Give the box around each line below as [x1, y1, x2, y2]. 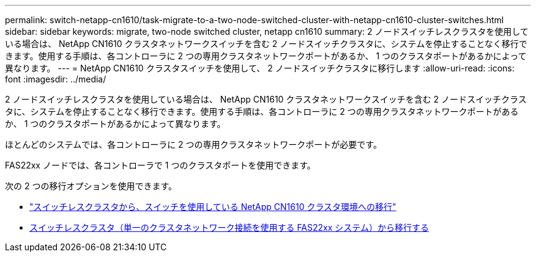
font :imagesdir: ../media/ [5, 74, 106, 84]
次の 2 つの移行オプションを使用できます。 [5, 181, 177, 191]
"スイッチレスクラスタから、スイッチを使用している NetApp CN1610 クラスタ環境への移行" [29, 201, 396, 212]
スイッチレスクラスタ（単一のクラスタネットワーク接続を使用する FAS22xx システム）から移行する [29, 222, 429, 233]
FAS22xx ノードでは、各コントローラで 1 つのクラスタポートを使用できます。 [5, 160, 316, 170]
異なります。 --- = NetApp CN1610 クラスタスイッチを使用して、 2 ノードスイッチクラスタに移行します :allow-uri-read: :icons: [5, 63, 515, 73]
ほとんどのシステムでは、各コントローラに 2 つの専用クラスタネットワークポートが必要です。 [5, 139, 382, 150]
